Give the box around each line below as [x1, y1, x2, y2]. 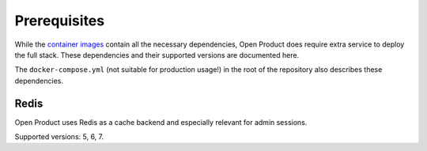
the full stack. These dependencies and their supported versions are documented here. [14, 50, 300, 59]
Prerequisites [14, 12, 105, 29]
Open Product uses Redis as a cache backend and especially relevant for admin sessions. [14, 117, 308, 126]
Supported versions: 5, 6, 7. [14, 132, 104, 142]
